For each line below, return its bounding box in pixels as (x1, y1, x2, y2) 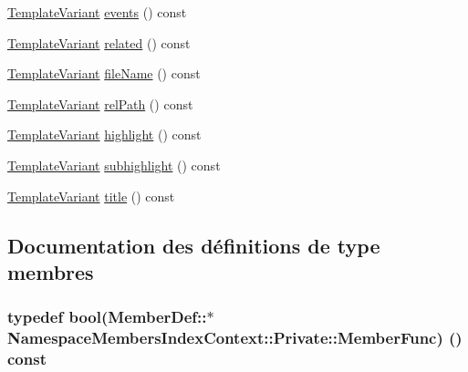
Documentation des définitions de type (7, 231, 380, 259)
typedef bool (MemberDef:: (7, 305, 207, 328)
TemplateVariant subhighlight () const (7, 155, 221, 174)
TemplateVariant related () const (7, 33, 191, 52)
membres (7, 257, 94, 285)
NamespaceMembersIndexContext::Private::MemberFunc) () (7, 326, 463, 349)
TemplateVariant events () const (7, 3, 187, 21)
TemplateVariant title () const (7, 186, 175, 205)
